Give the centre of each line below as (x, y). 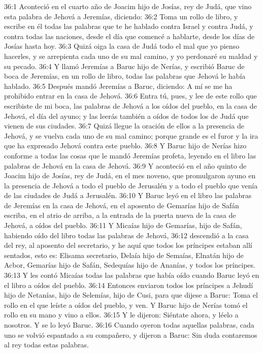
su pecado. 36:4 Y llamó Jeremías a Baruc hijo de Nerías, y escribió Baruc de (124, 66)
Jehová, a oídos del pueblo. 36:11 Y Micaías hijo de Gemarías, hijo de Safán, (123, 225)
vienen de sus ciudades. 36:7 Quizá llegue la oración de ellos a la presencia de (124, 126)
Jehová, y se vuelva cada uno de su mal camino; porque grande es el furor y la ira (131, 135)
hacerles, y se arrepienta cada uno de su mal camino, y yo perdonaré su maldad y (131, 56)
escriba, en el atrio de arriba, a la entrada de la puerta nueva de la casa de (120, 215)
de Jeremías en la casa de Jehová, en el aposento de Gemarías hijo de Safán (122, 205)
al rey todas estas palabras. (46, 345)
